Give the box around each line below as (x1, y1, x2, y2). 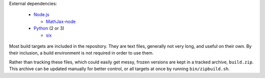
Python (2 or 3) (33, 25, 65, 31)
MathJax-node (46, 19, 76, 24)
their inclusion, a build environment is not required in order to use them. (9, 50, 154, 56)
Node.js (33, 12, 50, 18)
